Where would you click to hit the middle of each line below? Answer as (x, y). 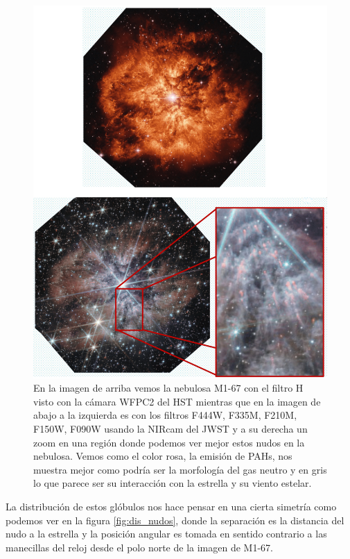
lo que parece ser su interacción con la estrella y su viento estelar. (173, 483)
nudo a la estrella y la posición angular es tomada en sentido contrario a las (166, 534)
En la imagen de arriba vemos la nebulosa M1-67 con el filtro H (168, 388)
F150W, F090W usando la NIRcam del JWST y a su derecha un (170, 429)
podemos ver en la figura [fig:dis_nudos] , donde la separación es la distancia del (175, 520)
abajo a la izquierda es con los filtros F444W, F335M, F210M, (165, 415)
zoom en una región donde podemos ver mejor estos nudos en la (169, 442)
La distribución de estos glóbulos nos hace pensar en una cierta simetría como (171, 507)
